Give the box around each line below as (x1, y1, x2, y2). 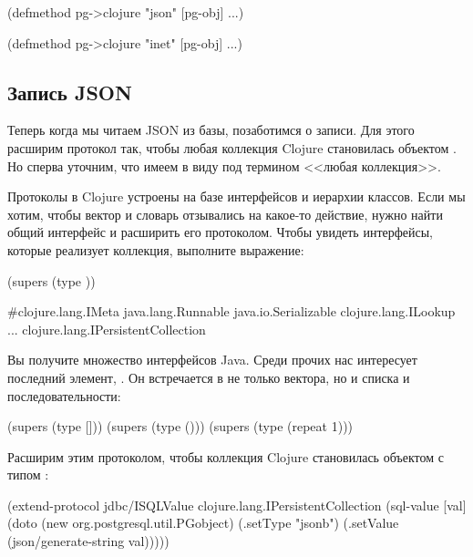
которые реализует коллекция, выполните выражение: (7, 240, 304, 259)
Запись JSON (7, 77, 132, 106)
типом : (7, 465, 49, 484)
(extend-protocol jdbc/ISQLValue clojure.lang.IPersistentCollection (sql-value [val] (7, 495, 467, 514)
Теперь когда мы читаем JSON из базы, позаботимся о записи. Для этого (7, 120, 415, 139)
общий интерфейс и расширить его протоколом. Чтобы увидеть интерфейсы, (7, 222, 434, 242)
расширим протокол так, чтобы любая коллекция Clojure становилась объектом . (7, 138, 457, 157)
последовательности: (7, 386, 121, 405)
